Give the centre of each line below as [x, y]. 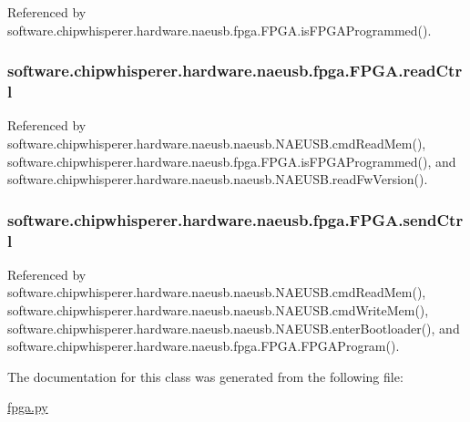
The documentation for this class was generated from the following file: [205, 376]
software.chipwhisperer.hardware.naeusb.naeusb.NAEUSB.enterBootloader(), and [234, 328]
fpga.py [28, 407]
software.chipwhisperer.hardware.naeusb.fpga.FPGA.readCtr [235, 71]
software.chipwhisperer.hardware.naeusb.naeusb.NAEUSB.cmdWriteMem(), [218, 310]
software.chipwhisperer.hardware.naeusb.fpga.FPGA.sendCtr [235, 219]
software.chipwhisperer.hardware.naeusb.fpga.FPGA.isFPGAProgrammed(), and [232, 161]
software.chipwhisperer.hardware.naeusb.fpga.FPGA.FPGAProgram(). [204, 346]
